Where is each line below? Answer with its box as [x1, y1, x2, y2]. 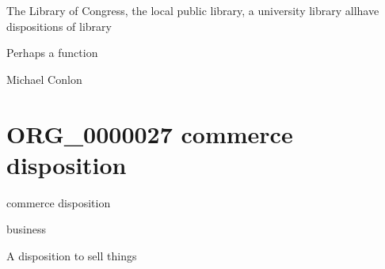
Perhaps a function [6, 44, 98, 61]
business [6, 221, 47, 237]
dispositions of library [6, 17, 112, 34]
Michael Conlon [6, 70, 82, 87]
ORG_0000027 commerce [6, 117, 293, 150]
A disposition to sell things [6, 247, 137, 263]
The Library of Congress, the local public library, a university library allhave [6, 2, 379, 18]
